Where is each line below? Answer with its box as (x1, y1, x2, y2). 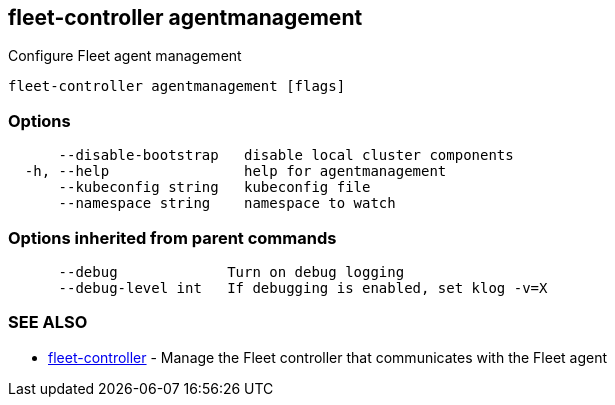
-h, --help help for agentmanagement (24, 163, 447, 180)
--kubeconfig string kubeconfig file (58, 179, 371, 196)
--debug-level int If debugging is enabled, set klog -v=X (58, 279, 548, 296)
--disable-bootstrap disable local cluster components (58, 147, 514, 164)
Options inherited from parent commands (8, 227, 337, 248)
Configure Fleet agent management (8, 47, 242, 65)
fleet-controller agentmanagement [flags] (8, 78, 346, 95)
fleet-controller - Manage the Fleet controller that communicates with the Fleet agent (48, 348, 608, 366)
